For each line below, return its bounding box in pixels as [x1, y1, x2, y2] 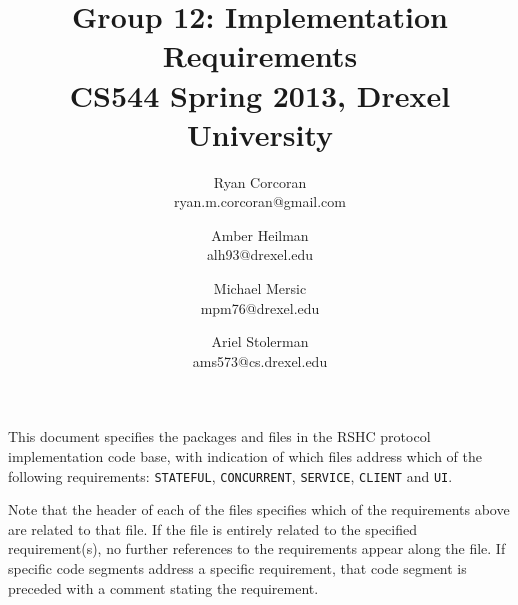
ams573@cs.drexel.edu [192, 350, 328, 371]
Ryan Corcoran [213, 171, 307, 192]
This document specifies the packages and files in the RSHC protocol [8, 426, 431, 447]
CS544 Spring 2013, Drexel [69, 74, 451, 115]
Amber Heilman [211, 224, 309, 245]
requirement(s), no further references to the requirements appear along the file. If [8, 538, 506, 559]
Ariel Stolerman [211, 331, 309, 352]
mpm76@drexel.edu [200, 297, 320, 318]
